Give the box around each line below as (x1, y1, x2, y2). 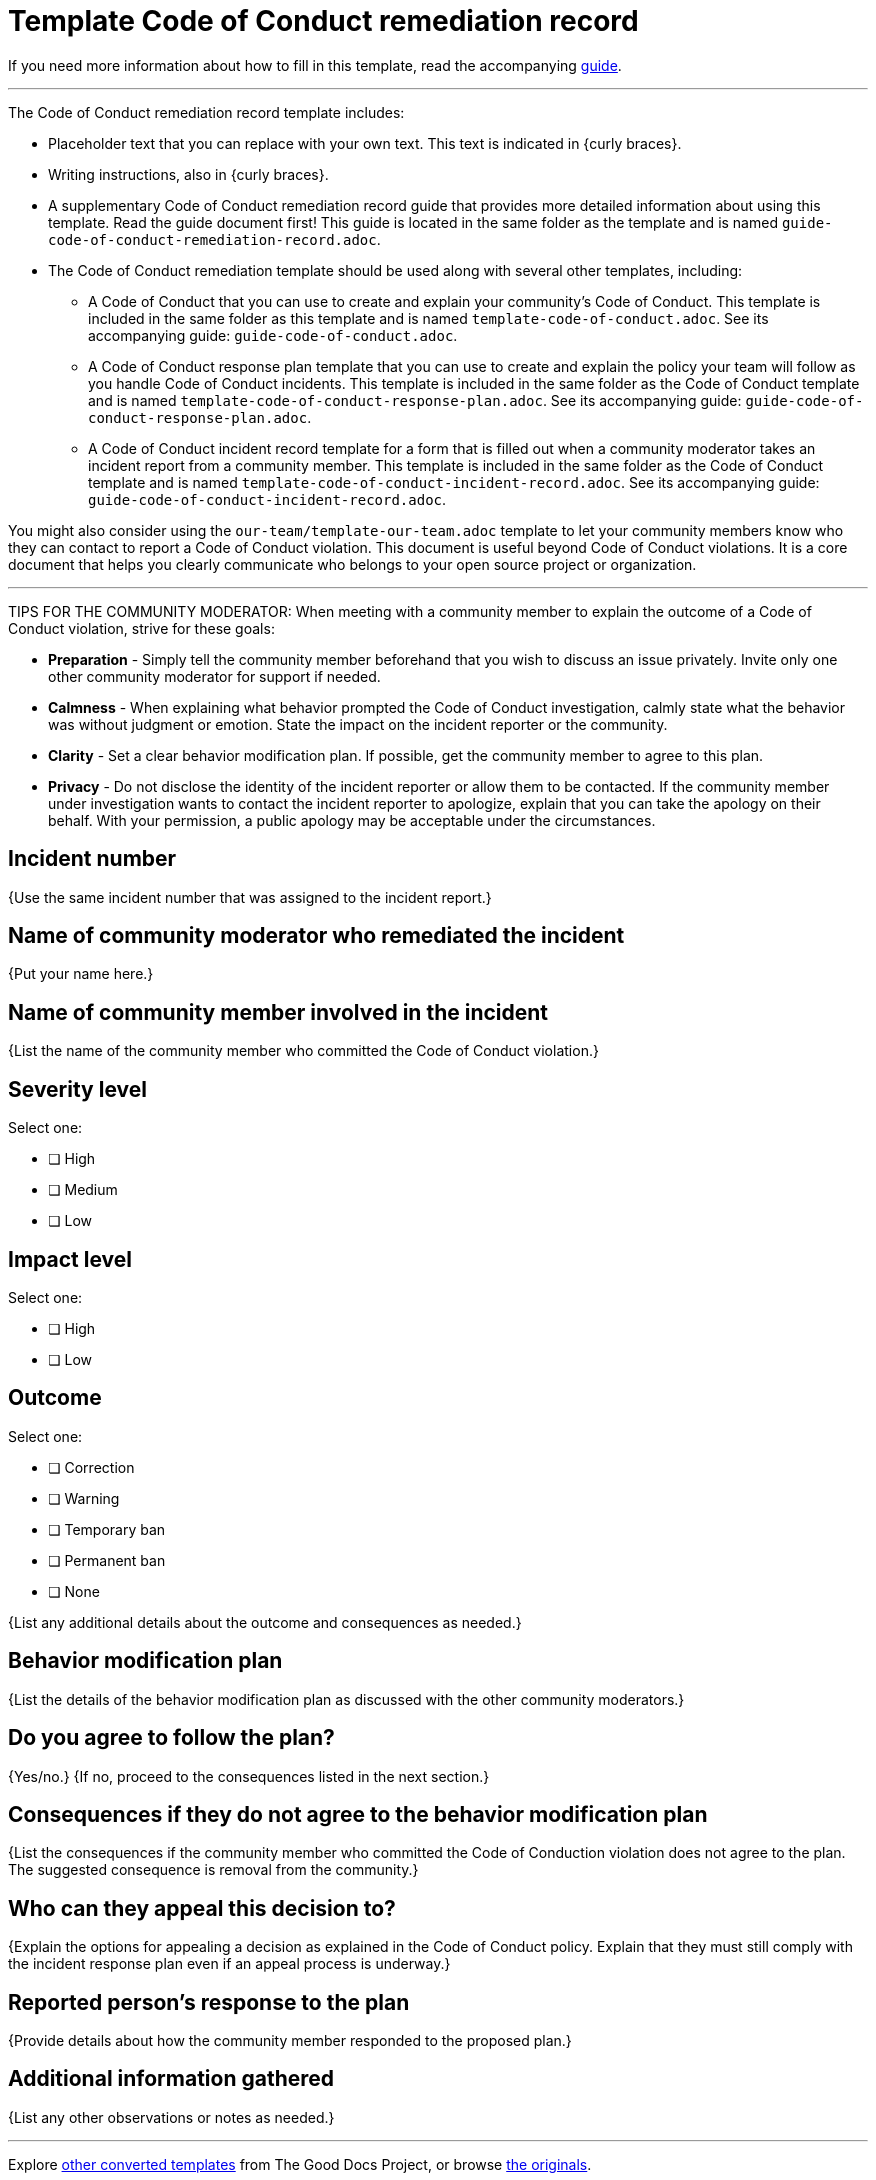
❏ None (48, 1582, 100, 1600)
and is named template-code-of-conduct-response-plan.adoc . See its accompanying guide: (88, 391, 742, 409)
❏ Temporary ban (48, 1520, 166, 1538)
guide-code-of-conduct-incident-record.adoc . (88, 490, 447, 508)
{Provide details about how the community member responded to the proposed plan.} (8, 2032, 572, 2050)
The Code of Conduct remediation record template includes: (8, 103, 405, 121)
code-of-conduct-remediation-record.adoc (48, 231, 377, 248)
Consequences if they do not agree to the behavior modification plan (8, 1801, 708, 1827)
